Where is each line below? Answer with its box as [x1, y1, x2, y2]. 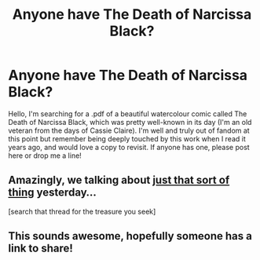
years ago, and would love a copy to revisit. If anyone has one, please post [8, 142, 250, 152]
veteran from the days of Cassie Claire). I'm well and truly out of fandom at [8, 126, 250, 135]
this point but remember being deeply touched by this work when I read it [8, 134, 246, 143]
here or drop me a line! [8, 151, 82, 160]
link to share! [8, 242, 73, 255]
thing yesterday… [8, 186, 97, 200]
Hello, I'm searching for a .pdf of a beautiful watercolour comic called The [8, 108, 247, 119]
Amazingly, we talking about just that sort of [8, 174, 230, 187]
